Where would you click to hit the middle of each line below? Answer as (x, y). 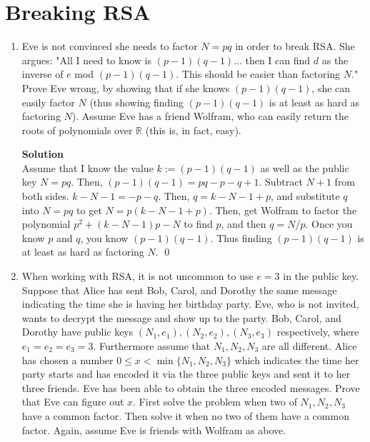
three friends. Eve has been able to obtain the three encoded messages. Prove (191, 387)
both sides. (45, 196)
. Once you (329, 224)
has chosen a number (67, 360)
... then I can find (272, 60)
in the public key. (321, 276)
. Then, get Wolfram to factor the (283, 210)
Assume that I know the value (87, 167)
